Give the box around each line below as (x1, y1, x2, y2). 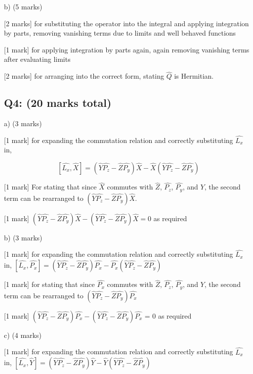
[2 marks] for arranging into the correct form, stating (4, 71, 165, 81)
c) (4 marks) (4, 329, 42, 340)
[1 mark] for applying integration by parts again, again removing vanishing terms (4, 44, 250, 54)
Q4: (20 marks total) (4, 95, 112, 110)
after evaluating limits (4, 54, 71, 64)
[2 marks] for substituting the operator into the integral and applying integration (4, 18, 249, 28)
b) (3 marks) (4, 232, 42, 242)
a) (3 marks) (4, 118, 42, 128)
